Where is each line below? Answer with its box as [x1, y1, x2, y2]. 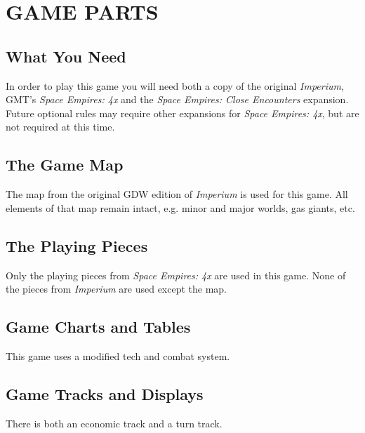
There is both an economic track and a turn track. [6, 415, 223, 430]
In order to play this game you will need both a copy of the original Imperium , [6, 78, 344, 93]
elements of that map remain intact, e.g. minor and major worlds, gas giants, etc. [6, 200, 355, 215]
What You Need [6, 45, 126, 67]
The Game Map [6, 154, 124, 175]
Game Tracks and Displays [6, 382, 204, 404]
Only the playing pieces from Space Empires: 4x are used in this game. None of [6, 267, 346, 282]
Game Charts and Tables [6, 316, 191, 338]
